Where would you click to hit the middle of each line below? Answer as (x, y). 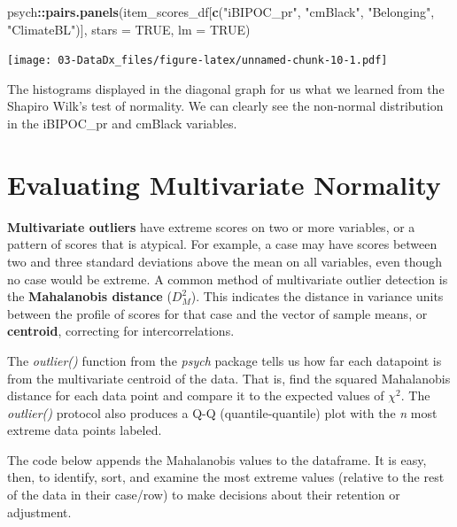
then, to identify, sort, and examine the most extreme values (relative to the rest (226, 477)
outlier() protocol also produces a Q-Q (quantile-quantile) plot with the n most (222, 412)
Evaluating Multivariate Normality (224, 184)
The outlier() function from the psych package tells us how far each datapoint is (225, 360)
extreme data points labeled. (85, 430)
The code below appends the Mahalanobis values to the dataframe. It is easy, (217, 459)
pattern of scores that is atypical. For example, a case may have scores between (222, 244)
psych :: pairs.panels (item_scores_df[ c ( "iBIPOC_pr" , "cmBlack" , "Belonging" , (221, 12)
